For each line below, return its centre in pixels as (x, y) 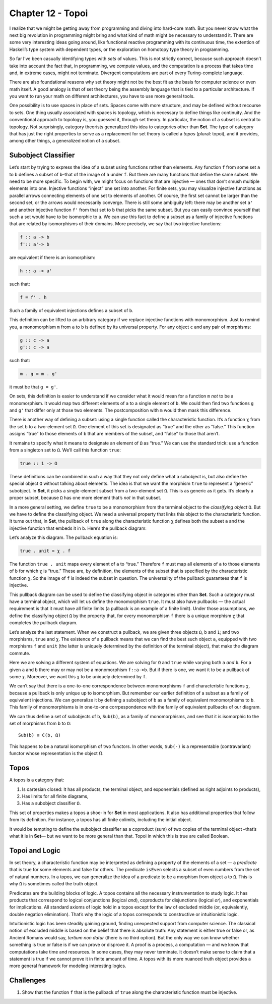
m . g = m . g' (39, 373)
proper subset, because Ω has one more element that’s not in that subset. (85, 498)
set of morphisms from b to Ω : (40, 723)
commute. (20, 653)
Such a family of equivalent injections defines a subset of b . (71, 310)
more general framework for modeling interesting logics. (68, 966)
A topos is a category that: (37, 780)
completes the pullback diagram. (43, 623)
